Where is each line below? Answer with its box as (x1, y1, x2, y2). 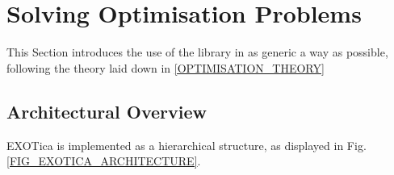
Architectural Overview (6, 98, 207, 123)
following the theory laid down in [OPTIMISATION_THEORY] (6, 59, 325, 76)
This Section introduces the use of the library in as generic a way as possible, (6, 44, 388, 60)
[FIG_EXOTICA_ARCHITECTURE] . (6, 152, 201, 169)
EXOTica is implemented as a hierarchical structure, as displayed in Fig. (6, 136, 367, 153)
